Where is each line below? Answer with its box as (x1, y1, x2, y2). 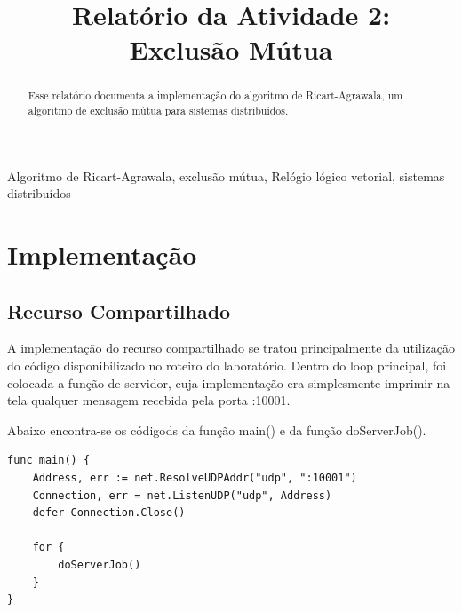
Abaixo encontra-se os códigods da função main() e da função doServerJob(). (7, 420, 426, 439)
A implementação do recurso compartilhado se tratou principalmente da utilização (7, 338, 455, 357)
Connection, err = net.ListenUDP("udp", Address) (32, 489, 332, 502)
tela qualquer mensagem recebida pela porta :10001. (7, 391, 291, 409)
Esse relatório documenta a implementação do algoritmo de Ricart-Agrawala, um (28, 88, 403, 103)
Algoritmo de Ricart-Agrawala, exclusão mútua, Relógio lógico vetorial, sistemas (7, 166, 445, 185)
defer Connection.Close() (32, 506, 186, 520)
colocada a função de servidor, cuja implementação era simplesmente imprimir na (7, 373, 450, 392)
